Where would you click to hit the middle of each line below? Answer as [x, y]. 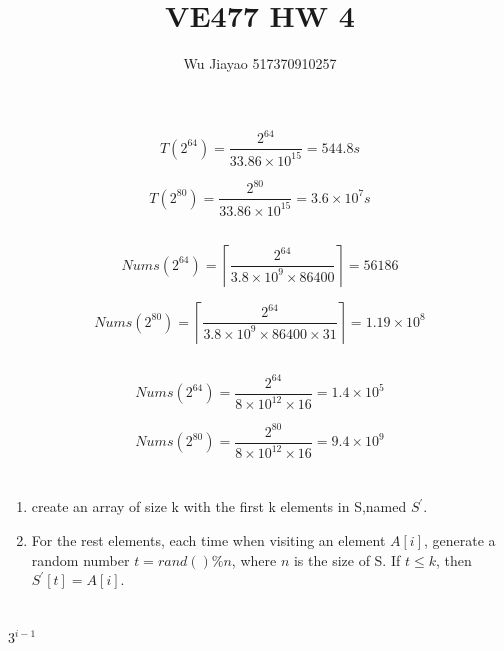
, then [453, 559]
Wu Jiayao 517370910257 [260, 63]
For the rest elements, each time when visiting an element [208, 539]
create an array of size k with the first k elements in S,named [219, 506]
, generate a [460, 539]
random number [80, 559]
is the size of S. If [347, 559]
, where [254, 559]
